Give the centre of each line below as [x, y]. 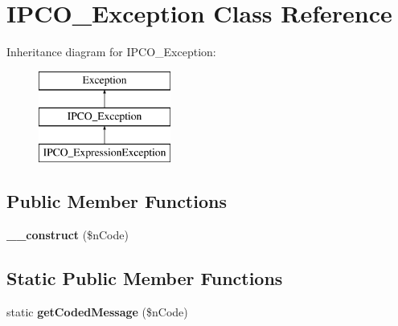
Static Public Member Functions [145, 277]
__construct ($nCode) [68, 234]
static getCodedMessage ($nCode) [97, 311]
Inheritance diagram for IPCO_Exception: [111, 52]
